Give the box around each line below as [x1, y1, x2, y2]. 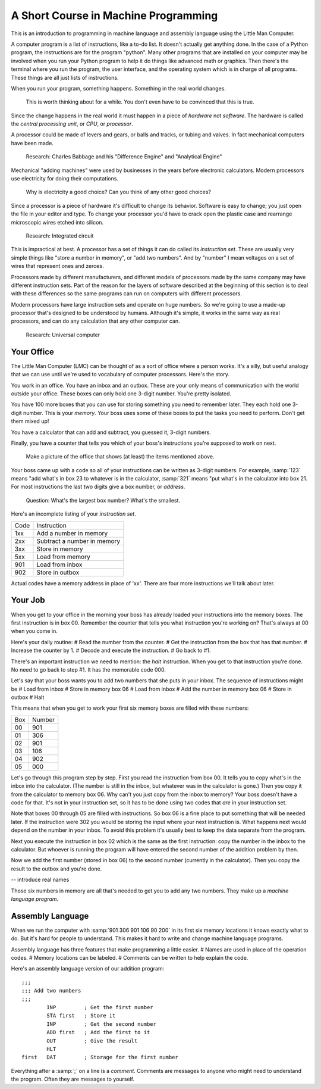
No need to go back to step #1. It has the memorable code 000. [11, 666, 166, 673]
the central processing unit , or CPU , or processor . [11, 120, 133, 127]
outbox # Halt [11, 694, 45, 701]
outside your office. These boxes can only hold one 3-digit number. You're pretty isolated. [11, 390, 232, 397]
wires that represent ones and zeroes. [11, 263, 104, 270]
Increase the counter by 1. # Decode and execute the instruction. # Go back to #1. [11, 647, 211, 654]
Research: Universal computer [26, 331, 100, 338]
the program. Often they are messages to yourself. [11, 1075, 135, 1083]
